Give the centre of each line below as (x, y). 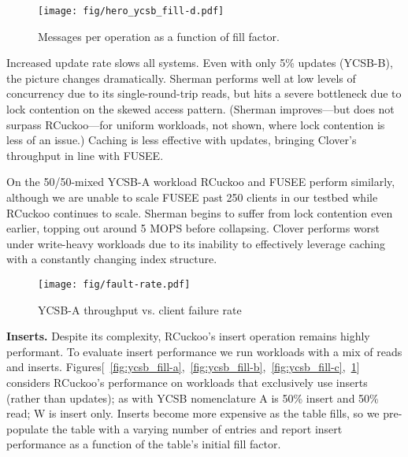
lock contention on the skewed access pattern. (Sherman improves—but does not (200, 109)
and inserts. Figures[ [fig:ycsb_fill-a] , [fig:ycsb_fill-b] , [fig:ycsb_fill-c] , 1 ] (183, 367)
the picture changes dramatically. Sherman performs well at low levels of (181, 78)
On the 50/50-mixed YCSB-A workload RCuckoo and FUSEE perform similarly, (201, 182)
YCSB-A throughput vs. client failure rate (140, 309)
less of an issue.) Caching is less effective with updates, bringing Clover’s (182, 140)
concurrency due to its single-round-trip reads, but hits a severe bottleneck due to (204, 93)
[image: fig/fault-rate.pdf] (114, 284)
